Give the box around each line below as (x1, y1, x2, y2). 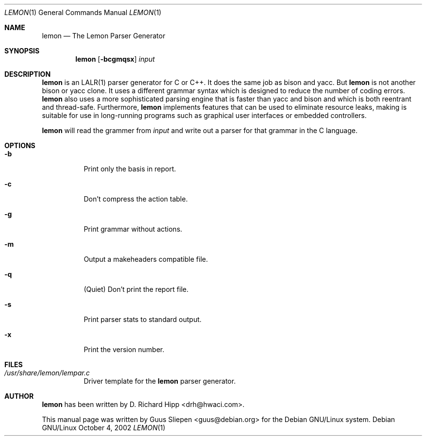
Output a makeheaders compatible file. (84, 255, 208, 263)
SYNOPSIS (4, 47, 40, 55)
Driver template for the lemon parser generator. (84, 377, 236, 385)
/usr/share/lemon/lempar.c (4, 369, 90, 377)
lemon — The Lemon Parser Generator (42, 32, 166, 40)
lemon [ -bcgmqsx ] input (75, 55, 155, 63)
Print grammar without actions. (84, 225, 183, 233)
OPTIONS (4, 141, 35, 150)
